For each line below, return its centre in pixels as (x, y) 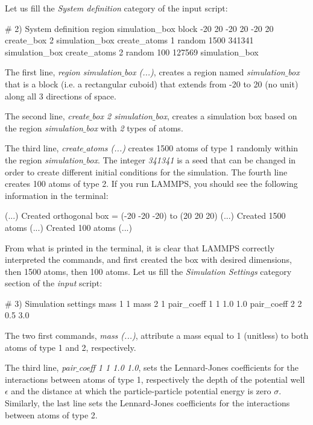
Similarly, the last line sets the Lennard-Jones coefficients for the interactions (147, 403)
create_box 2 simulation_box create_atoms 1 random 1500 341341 (129, 40)
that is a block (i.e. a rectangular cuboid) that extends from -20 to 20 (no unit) (152, 83)
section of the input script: (54, 283)
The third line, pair (40, 367)
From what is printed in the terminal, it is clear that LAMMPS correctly (140, 247)
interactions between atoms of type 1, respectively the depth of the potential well (155, 379)
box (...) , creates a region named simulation (205, 72)
